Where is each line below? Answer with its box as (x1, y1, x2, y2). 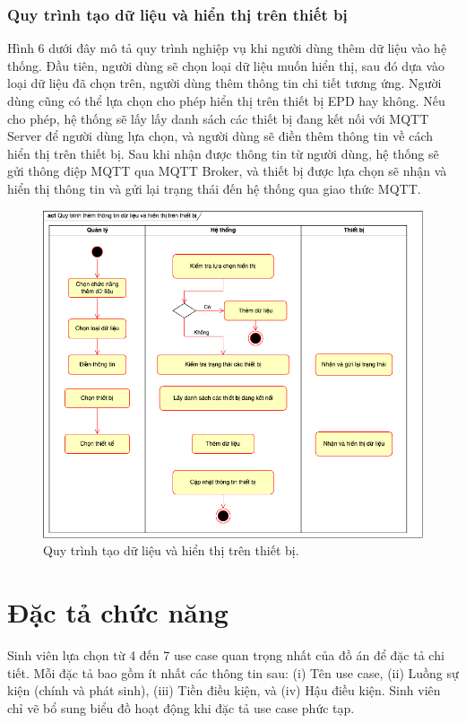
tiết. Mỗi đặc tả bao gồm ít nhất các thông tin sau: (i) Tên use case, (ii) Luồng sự (7, 663, 459, 682)
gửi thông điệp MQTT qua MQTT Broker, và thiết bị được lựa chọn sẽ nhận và (7, 161, 447, 180)
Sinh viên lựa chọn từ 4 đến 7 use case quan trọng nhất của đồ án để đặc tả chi (7, 645, 444, 664)
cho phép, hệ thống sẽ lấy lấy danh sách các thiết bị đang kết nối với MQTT (7, 109, 429, 127)
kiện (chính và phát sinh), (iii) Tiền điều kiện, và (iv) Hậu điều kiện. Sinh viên (7, 681, 441, 700)
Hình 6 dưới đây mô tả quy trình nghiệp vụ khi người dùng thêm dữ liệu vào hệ (7, 39, 447, 57)
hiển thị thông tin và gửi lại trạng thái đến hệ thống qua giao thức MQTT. (7, 179, 421, 197)
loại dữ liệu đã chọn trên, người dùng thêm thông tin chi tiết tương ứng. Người (7, 74, 442, 92)
